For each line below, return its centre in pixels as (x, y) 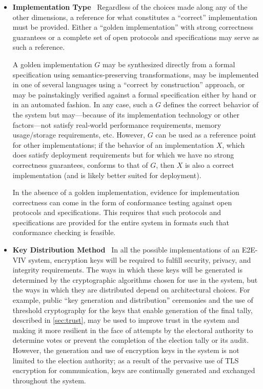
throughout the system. (49, 380)
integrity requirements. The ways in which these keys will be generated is (127, 270)
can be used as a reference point (206, 135)
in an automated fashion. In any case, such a (83, 104)
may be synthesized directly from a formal (169, 64)
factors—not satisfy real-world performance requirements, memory (117, 124)
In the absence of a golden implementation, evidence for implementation (126, 192)
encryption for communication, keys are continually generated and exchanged (134, 370)
